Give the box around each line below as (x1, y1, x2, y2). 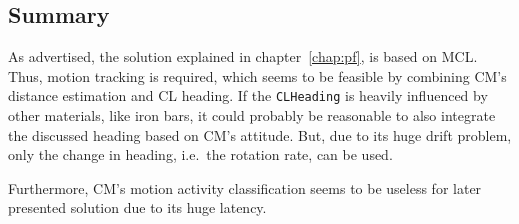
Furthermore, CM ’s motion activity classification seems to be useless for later (8, 177, 482, 198)
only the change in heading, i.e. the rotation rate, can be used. (8, 144, 393, 165)
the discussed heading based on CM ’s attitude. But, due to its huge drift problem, (8, 124, 512, 145)
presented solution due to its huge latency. (8, 197, 267, 218)
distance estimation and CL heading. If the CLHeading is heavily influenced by (8, 85, 488, 106)
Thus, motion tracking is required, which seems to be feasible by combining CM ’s (8, 65, 507, 86)
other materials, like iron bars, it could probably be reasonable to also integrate (8, 105, 496, 126)
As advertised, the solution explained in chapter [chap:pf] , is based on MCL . (8, 46, 478, 67)
